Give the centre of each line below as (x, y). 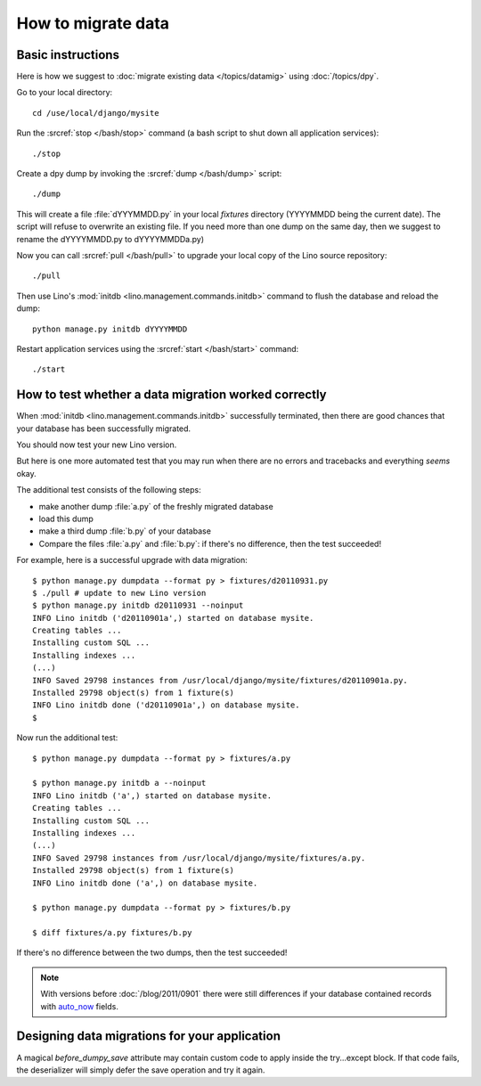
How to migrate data (93, 23)
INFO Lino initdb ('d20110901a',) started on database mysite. (173, 618)
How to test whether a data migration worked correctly (171, 395)
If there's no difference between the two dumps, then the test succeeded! (152, 952)
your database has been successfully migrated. (104, 429)
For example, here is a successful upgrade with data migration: (132, 560)
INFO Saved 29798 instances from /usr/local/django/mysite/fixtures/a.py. (199, 858)
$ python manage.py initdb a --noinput (119, 783)
